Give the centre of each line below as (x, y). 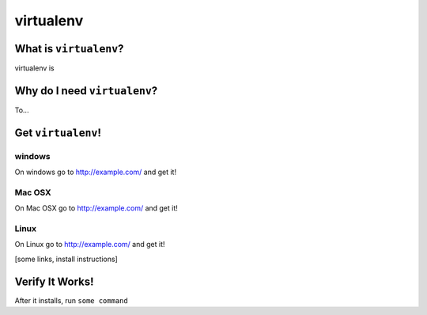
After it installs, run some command (71, 300)
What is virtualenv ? (69, 49)
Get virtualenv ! (58, 133)
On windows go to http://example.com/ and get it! (96, 172)
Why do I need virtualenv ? (86, 91)
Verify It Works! (54, 281)
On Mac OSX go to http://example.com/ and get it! (96, 208)
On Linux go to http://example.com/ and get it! (90, 245)
